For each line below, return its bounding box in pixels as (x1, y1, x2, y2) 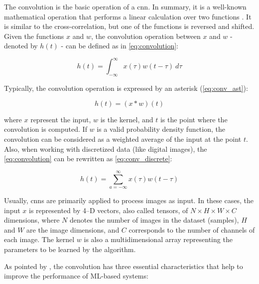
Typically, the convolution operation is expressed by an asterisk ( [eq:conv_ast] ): (4, 83, 248, 93)
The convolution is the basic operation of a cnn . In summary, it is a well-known (4, 1, 247, 11)
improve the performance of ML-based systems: (4, 271, 148, 281)
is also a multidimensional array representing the (84, 234, 233, 245)
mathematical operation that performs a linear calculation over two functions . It (4, 11, 252, 21)
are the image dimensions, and (26, 224, 120, 235)
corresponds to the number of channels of (129, 224, 255, 235)
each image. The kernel (4, 234, 75, 245)
